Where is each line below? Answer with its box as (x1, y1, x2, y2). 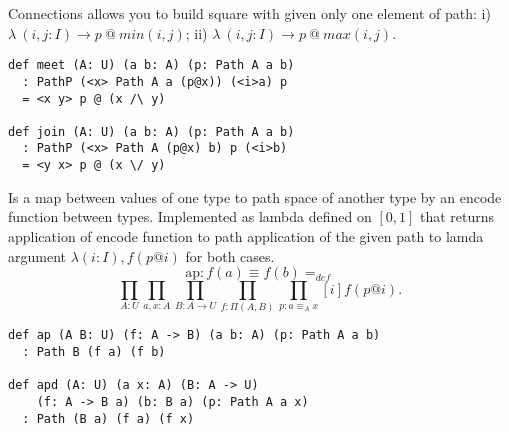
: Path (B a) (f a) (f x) (22, 411, 195, 426)
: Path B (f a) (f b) (22, 345, 166, 360)
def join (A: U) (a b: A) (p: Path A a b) (8, 124, 295, 139)
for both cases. (185, 245, 275, 266)
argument (8, 245, 66, 266)
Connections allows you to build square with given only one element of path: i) (8, 3, 491, 23)
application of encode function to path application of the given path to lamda (8, 225, 484, 246)
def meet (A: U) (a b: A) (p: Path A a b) (8, 58, 295, 73)
